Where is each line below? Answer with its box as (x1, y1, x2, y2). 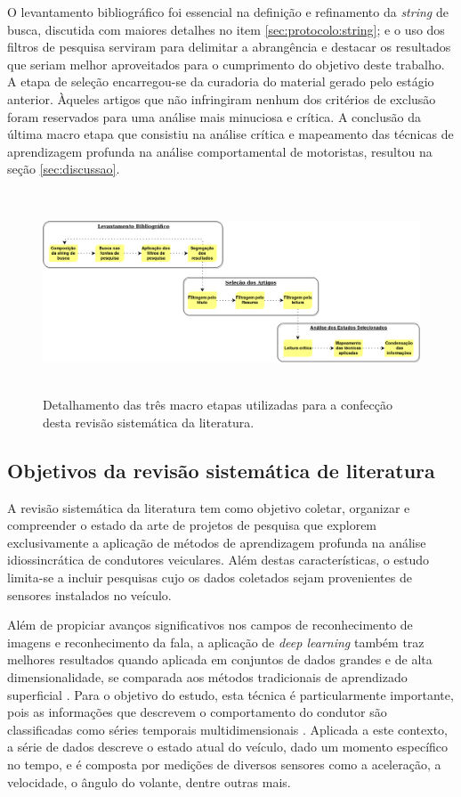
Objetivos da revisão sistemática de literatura (7, 456, 435, 484)
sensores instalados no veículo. (7, 585, 172, 604)
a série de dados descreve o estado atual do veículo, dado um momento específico (7, 737, 449, 756)
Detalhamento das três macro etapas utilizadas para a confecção (43, 395, 392, 414)
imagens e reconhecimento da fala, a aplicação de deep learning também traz (7, 632, 425, 651)
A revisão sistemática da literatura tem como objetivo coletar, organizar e (7, 498, 410, 516)
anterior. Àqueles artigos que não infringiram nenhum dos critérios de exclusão (7, 89, 436, 108)
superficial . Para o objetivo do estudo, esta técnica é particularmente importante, (7, 685, 454, 703)
